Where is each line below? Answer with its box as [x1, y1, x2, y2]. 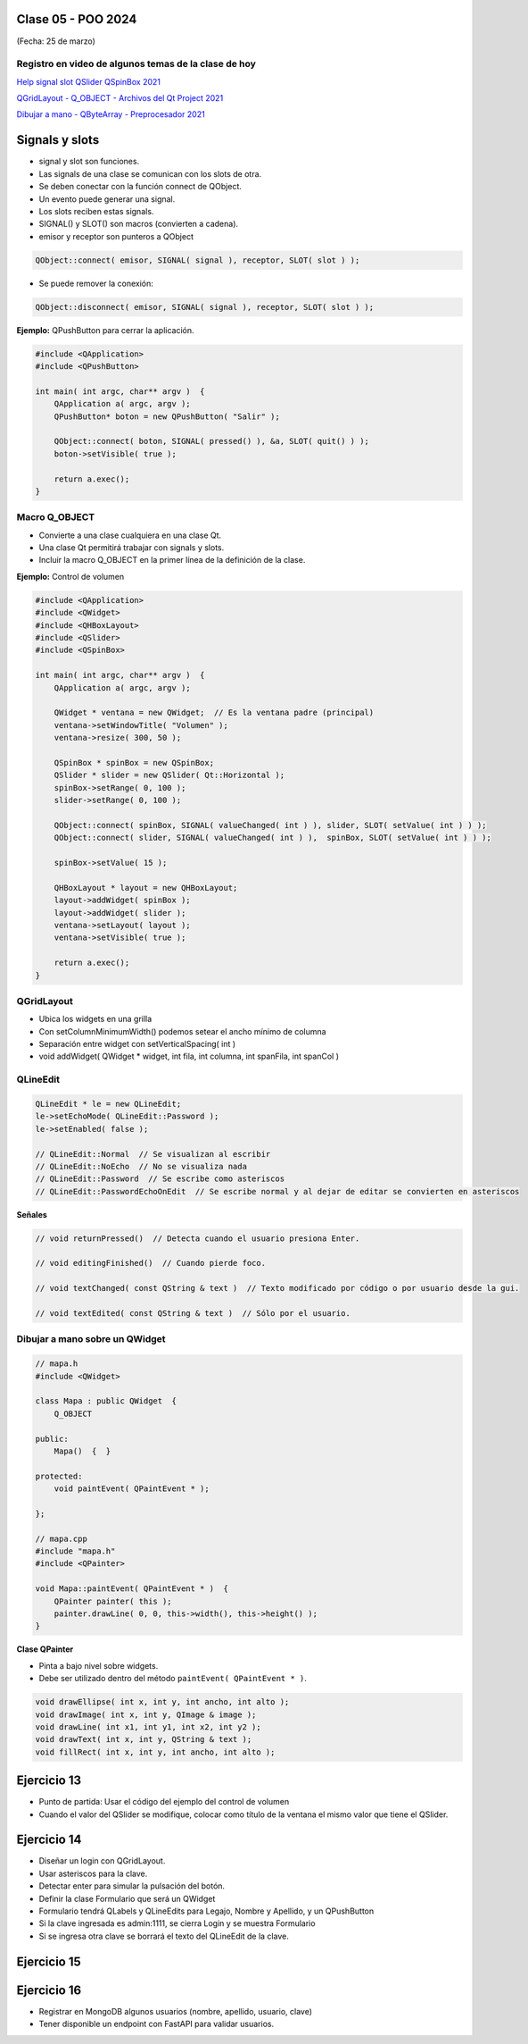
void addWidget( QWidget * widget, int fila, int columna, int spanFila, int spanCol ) [38, 1051, 339, 1062]
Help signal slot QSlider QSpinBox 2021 [16, 76, 161, 87]
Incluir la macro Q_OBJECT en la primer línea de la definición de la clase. [38, 555, 306, 565]
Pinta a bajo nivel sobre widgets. [38, 1660, 159, 1671]
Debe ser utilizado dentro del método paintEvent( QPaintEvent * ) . [38, 1673, 308, 1684]
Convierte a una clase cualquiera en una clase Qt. [38, 530, 222, 540]
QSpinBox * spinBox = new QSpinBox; [54, 758, 214, 767]
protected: [35, 1470, 83, 1481]
